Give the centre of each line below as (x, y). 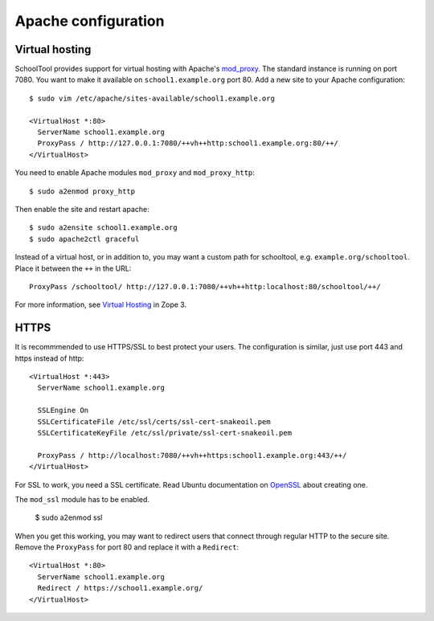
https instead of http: (49, 358)
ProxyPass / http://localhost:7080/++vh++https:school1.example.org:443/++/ (192, 455)
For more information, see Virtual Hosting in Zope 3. (101, 304)
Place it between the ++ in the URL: (73, 268)
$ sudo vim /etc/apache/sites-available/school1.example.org (152, 98)
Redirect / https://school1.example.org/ (120, 588)
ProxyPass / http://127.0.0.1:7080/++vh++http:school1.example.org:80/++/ (188, 143)
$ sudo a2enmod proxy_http (82, 191)
